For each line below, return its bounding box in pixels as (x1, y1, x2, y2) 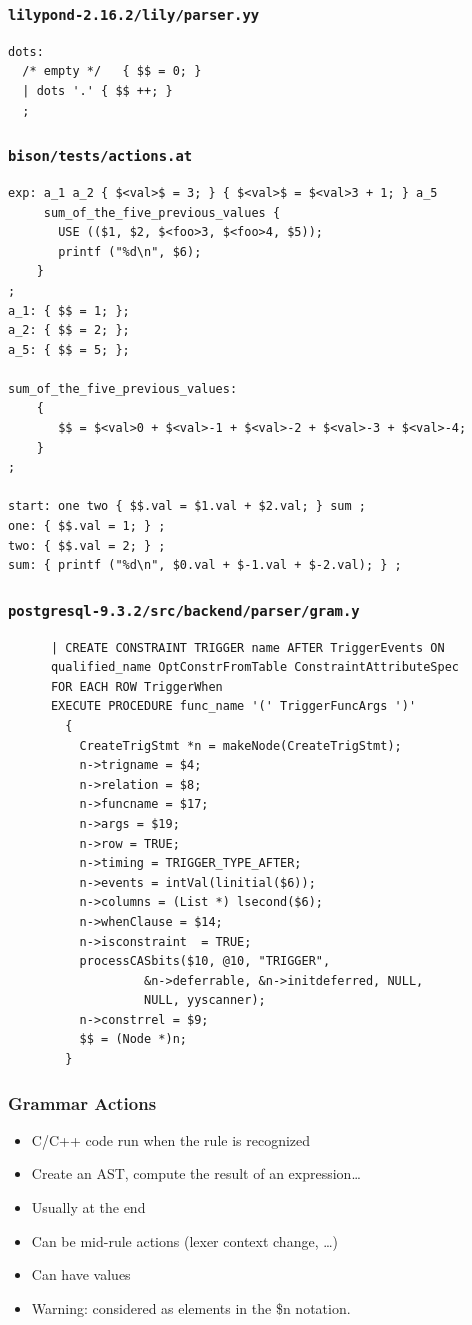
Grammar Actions (8, 1090, 157, 1115)
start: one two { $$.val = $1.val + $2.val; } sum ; (8, 499, 366, 514)
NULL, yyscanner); (144, 993, 266, 1008)
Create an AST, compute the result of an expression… (31, 1163, 361, 1184)
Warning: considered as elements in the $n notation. (31, 1297, 351, 1318)
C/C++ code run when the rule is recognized (31, 1129, 311, 1150)
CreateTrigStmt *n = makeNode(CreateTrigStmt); (79, 738, 402, 753)
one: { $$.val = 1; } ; (8, 519, 166, 534)
